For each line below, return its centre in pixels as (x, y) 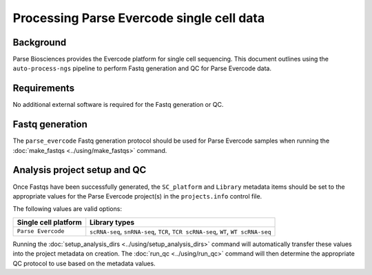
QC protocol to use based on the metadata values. (84, 263)
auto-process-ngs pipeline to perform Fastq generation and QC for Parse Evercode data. (142, 68)
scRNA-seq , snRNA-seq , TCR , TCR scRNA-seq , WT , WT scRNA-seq (180, 231)
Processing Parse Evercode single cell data (139, 18)
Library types (112, 222)
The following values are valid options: (67, 209)
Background (40, 42)
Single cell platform (49, 222)
